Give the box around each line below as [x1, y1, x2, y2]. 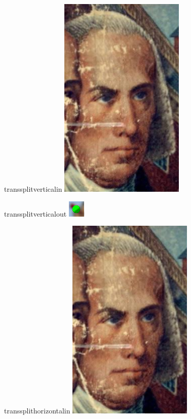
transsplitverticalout [4, 208, 67, 219]
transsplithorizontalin [4, 405, 70, 416]
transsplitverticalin [4, 184, 62, 194]
